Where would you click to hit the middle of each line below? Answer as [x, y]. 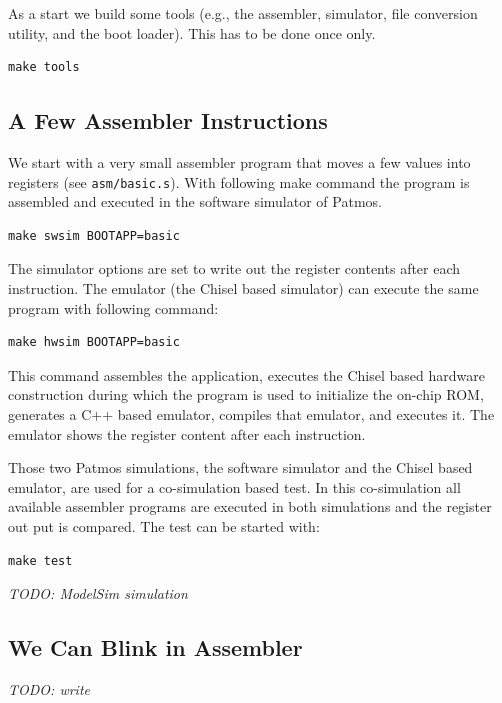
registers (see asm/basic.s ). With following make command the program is [239, 181]
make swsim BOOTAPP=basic [94, 235]
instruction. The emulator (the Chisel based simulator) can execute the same [243, 288]
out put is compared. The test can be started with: [164, 525]
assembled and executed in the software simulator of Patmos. [195, 201]
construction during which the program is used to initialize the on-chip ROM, [246, 394]
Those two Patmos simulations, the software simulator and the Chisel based [240, 467]
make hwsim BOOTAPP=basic [94, 342]
